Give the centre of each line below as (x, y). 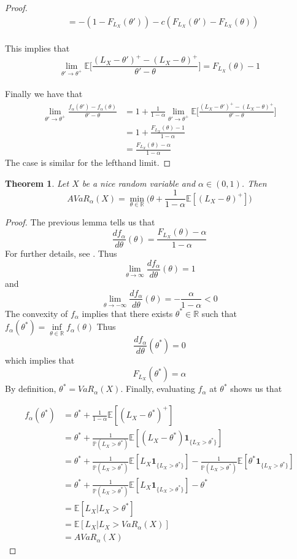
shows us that (256, 389)
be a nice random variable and (139, 183)
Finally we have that (44, 94)
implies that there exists (127, 313)
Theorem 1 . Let (37, 183)
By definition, (31, 389)
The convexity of (37, 313)
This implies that (37, 48)
